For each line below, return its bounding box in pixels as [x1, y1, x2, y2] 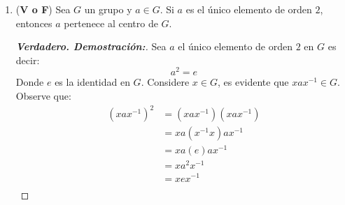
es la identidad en [55, 75, 130, 89]
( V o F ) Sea [15, 2, 71, 16]
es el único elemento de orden [185, 2, 312, 16]
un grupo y [84, 2, 132, 16]
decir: [15, 52, 40, 67]
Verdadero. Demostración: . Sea [15, 39, 167, 54]
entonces [15, 15, 52, 30]
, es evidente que [217, 75, 289, 89]
